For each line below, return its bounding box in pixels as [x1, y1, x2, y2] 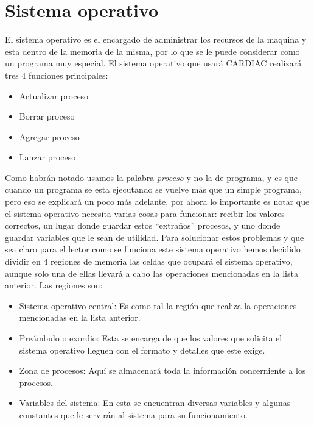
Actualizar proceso [19, 89, 89, 102]
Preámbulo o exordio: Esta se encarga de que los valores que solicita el [19, 332, 282, 344]
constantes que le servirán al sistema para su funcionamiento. [19, 408, 248, 421]
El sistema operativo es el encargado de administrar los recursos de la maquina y [5, 33, 307, 46]
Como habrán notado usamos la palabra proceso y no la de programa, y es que [5, 171, 298, 184]
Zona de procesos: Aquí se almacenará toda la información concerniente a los [19, 364, 306, 377]
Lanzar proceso [19, 151, 76, 163]
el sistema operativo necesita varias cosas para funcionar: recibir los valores [5, 207, 285, 220]
